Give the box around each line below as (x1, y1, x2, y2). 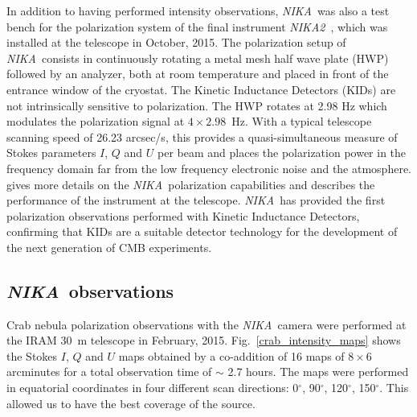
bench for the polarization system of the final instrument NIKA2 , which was (6, 18, 388, 35)
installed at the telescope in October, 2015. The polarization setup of (6, 34, 346, 51)
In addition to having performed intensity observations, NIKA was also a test (6, 2, 390, 19)
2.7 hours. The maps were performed (227, 363, 409, 380)
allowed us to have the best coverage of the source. (6, 394, 256, 411)
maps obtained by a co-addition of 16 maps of (118, 347, 345, 364)
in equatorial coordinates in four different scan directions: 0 (6, 379, 299, 396)
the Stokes (6, 347, 58, 364)
